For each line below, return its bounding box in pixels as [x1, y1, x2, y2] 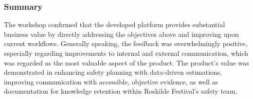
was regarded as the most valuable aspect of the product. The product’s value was [4, 57, 249, 67]
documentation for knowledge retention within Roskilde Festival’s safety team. [4, 86, 237, 96]
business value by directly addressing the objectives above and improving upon [4, 29, 239, 39]
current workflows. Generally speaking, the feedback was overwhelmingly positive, [4, 38, 248, 49]
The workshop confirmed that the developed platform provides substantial [4, 19, 225, 30]
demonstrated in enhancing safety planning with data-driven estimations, [4, 67, 222, 77]
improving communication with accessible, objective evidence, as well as [4, 76, 218, 86]
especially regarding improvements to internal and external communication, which [4, 48, 249, 58]
